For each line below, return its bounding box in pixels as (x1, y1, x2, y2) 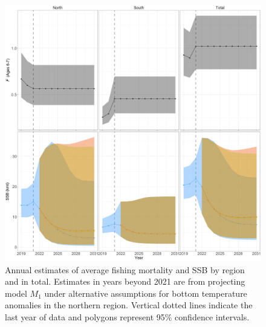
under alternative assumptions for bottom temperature (44, 287, 247, 299)
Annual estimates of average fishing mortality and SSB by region (5, 263, 245, 276)
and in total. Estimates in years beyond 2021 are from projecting (5, 275, 245, 288)
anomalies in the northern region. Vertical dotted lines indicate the (5, 299, 253, 311)
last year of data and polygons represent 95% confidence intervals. (5, 310, 250, 323)
